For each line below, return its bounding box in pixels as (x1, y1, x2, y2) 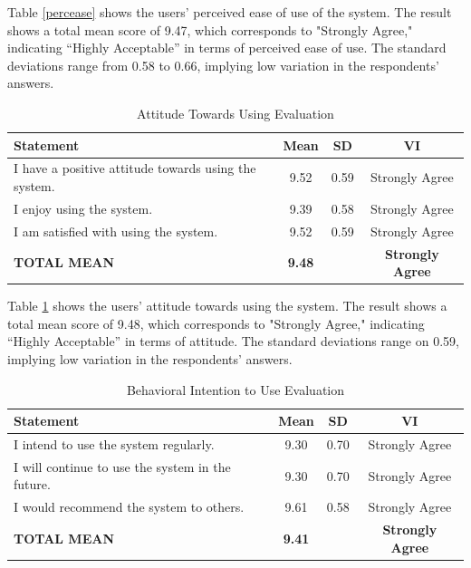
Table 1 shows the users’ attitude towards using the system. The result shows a (7, 296, 447, 315)
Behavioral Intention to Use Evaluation (126, 380, 345, 399)
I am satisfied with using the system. (14, 221, 218, 240)
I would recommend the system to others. (14, 497, 245, 516)
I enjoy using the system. (14, 198, 153, 217)
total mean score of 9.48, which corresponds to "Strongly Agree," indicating (7, 313, 425, 332)
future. (14, 475, 51, 494)
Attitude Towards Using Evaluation (137, 103, 334, 122)
